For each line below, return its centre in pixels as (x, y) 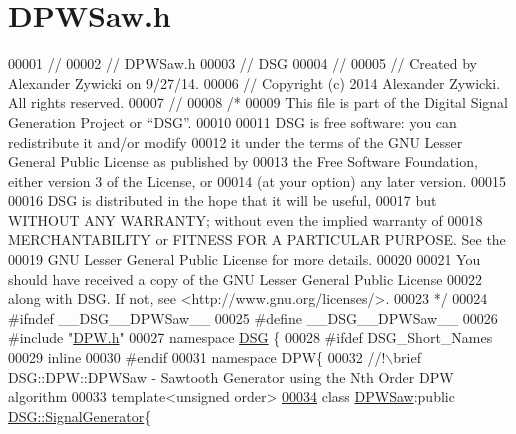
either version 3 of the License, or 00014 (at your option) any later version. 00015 (257, 180)
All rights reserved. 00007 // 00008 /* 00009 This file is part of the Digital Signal (258, 102)
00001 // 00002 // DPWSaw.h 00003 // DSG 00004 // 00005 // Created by (242, 63)
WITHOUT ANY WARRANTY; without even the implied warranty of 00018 (245, 219)
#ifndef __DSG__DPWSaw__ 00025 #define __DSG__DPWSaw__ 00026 (253, 317)
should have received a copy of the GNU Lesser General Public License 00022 (245, 278)
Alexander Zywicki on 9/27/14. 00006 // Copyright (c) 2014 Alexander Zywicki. (254, 82)
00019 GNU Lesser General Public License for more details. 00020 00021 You (244, 259)
